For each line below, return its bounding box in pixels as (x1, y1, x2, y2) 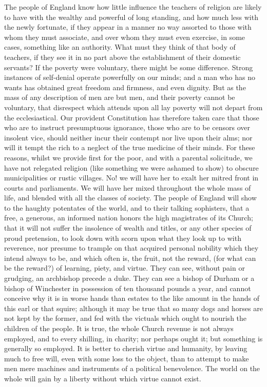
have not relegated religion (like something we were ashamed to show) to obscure (4, 162, 259, 173)
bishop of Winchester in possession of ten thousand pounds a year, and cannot (4, 282, 251, 293)
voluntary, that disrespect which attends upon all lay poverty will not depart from (4, 101, 263, 112)
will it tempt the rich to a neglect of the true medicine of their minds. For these (4, 142, 255, 153)
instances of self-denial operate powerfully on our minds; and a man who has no (4, 72, 255, 83)
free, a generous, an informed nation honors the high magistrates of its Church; (4, 212, 253, 223)
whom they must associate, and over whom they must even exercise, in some (4, 31, 245, 42)
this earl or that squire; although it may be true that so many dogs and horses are (4, 302, 263, 313)
